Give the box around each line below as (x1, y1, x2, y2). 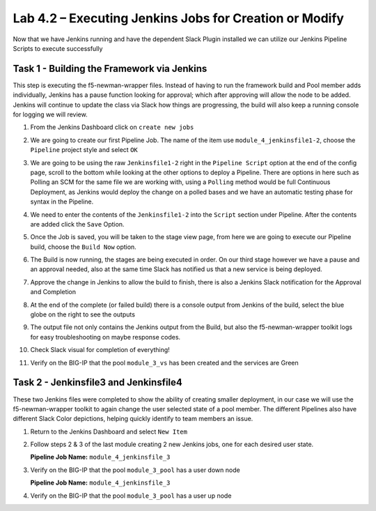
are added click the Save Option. (30, 220, 125, 228)
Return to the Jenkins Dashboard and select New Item (30, 427, 188, 436)
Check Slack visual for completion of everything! (30, 346, 170, 354)
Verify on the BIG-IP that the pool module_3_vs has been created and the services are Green (30, 358, 299, 367)
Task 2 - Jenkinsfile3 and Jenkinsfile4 (13, 376, 182, 388)
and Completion (30, 288, 77, 296)
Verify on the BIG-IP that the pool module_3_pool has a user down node (30, 466, 240, 474)
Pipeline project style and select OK (30, 146, 139, 154)
